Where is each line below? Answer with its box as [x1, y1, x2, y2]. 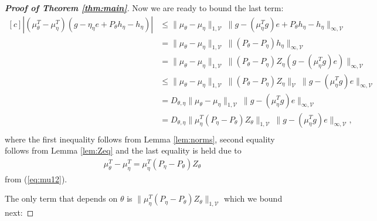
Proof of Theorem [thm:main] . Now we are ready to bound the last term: [5, 2, 284, 13]
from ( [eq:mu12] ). [5, 172, 67, 185]
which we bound [223, 192, 283, 205]
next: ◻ [5, 206, 34, 219]
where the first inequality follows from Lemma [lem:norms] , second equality [5, 132, 275, 145]
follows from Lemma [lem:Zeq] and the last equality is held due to [5, 144, 242, 157]
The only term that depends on [5, 192, 118, 205]
